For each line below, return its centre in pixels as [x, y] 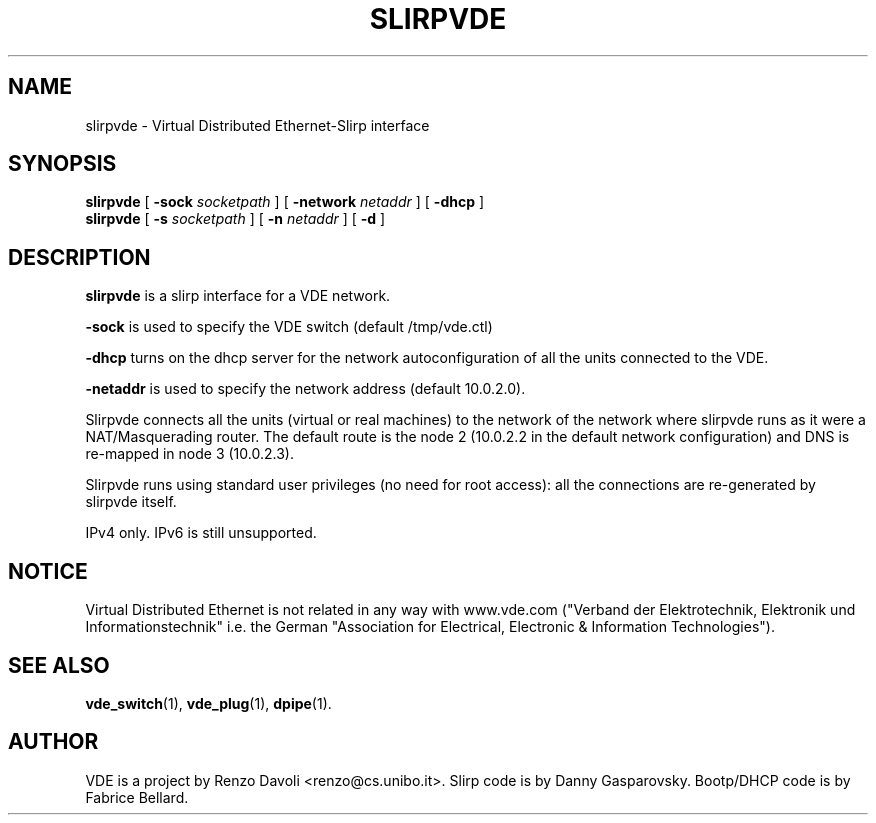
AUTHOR [53, 742]
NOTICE [48, 571]
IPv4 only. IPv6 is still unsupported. [201, 533]
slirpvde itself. [131, 502]
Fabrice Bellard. [137, 797]
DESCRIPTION [79, 257]
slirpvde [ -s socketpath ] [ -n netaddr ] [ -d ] [235, 219]
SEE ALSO [59, 665]
